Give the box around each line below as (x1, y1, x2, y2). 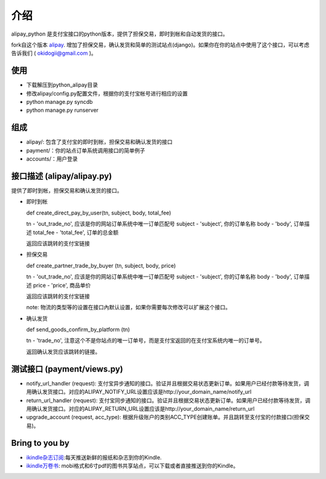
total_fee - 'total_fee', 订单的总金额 (33, 228, 119, 236)
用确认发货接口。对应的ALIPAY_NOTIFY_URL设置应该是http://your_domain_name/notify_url (26, 388, 252, 396)
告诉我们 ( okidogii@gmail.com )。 (11, 50, 97, 57)
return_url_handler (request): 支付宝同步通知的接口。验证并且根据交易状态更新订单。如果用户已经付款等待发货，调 (26, 396, 311, 404)
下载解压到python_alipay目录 (26, 82, 98, 89)
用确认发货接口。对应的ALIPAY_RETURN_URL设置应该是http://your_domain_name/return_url (26, 405, 255, 412)
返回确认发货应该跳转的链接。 (26, 348, 101, 355)
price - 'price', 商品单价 (33, 281, 91, 289)
